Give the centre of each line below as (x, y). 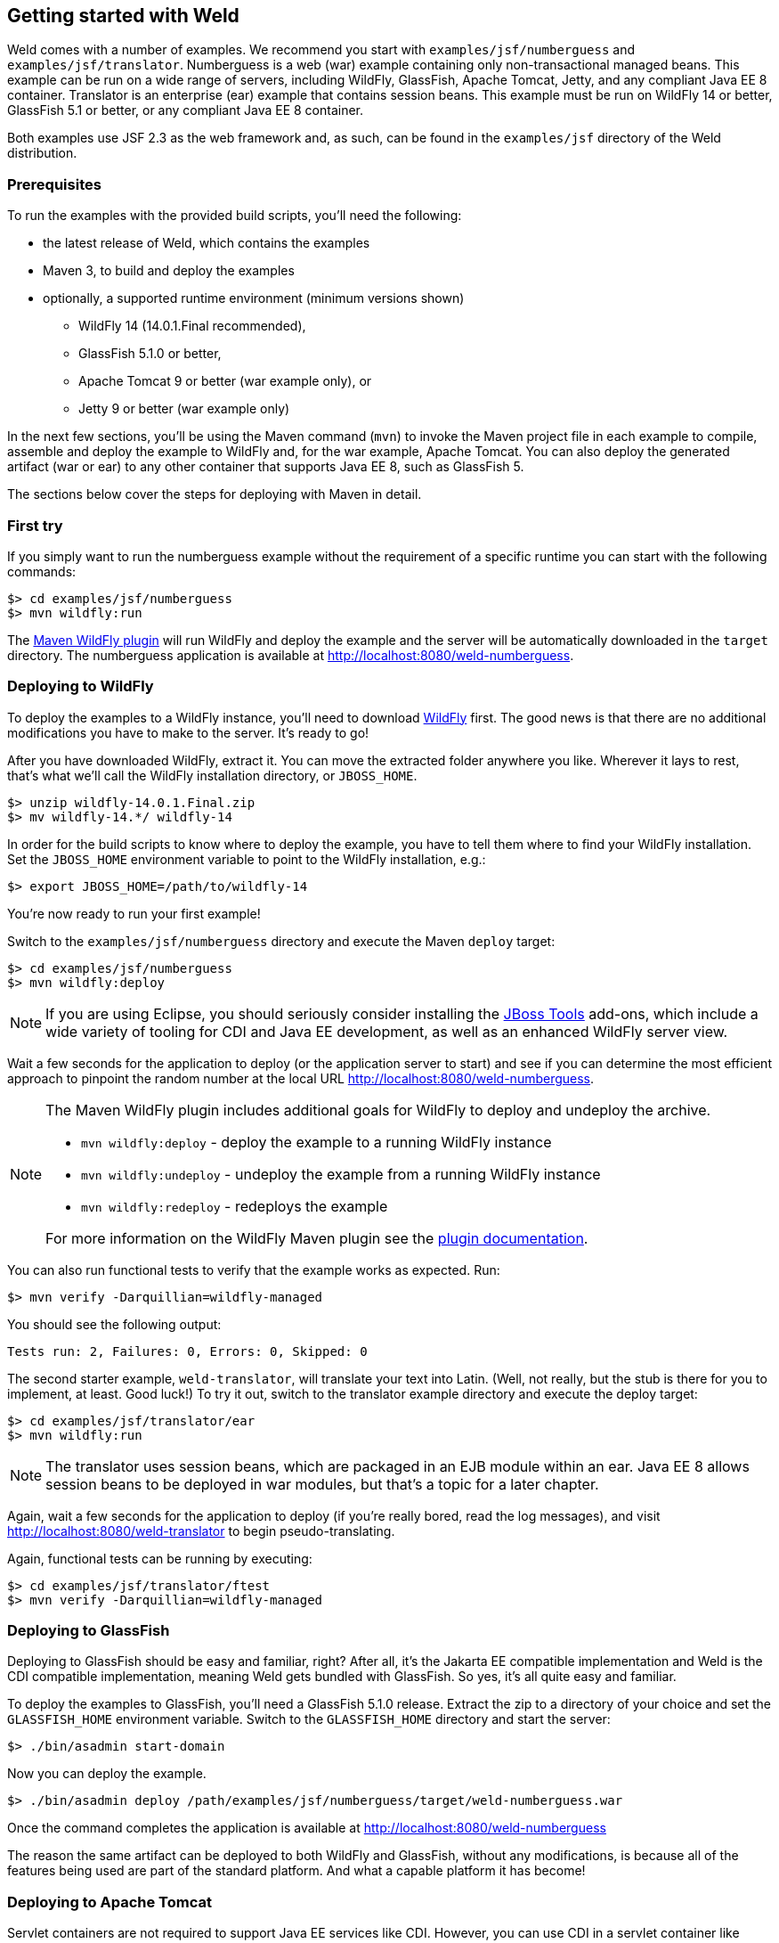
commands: (42, 571)
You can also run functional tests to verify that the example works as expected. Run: (254, 1269)
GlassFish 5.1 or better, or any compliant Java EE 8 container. (186, 110)
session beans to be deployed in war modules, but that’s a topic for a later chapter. (322, 1484)
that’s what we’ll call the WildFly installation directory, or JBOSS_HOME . (212, 775)
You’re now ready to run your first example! (134, 913)
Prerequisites (54, 184)
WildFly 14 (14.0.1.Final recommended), (192, 326)
